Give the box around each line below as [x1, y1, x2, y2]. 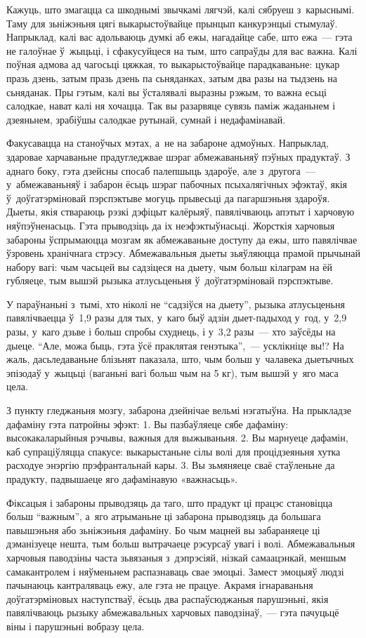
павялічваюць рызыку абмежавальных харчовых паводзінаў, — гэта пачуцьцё [6, 605, 339, 620]
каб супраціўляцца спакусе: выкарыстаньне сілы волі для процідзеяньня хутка [6, 444, 341, 458]
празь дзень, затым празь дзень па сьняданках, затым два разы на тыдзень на [6, 70, 337, 85]
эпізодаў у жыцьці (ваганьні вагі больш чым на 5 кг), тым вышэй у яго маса [6, 365, 339, 380]
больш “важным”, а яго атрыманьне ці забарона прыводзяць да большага [6, 509, 321, 524]
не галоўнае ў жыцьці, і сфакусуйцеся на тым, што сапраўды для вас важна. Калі [6, 43, 358, 58]
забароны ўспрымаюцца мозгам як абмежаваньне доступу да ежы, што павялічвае [6, 232, 358, 246]
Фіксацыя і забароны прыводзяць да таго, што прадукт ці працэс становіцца [6, 495, 333, 510]
